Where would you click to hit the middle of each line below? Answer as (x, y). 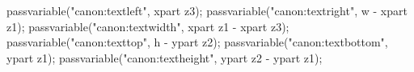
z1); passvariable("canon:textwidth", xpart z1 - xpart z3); (148, 26)
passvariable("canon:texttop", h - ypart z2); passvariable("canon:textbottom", (197, 42)
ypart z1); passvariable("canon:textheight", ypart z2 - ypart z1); (165, 57)
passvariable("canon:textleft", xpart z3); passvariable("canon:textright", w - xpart (207, 10)
